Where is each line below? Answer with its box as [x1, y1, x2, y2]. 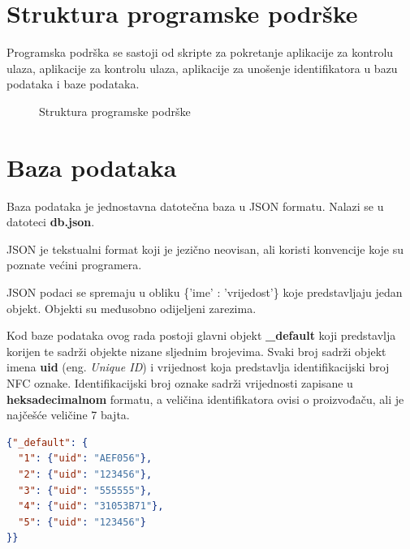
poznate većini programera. [6, 256, 142, 273]
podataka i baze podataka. [6, 75, 140, 92]
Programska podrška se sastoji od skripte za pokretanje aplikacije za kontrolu [6, 44, 394, 61]
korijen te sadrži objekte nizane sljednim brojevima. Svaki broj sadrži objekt [6, 342, 386, 359]
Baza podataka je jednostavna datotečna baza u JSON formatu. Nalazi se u [6, 197, 384, 214]
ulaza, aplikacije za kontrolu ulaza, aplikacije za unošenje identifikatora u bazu [6, 59, 398, 76]
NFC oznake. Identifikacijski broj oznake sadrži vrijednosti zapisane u [6, 374, 353, 391]
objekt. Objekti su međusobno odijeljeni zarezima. [6, 299, 257, 316]
